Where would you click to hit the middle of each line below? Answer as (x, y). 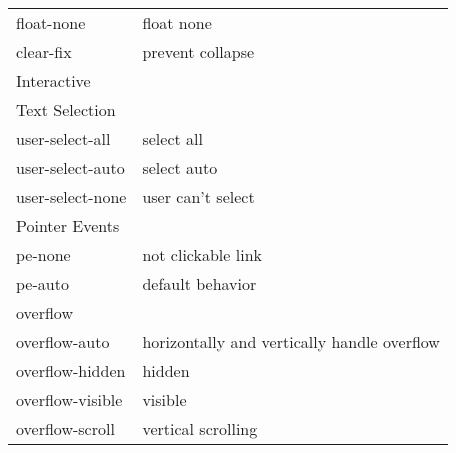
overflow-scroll (65, 428)
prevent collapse (198, 51)
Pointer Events (68, 225)
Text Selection (66, 109)
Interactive (53, 80)
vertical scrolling (200, 428)
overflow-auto (63, 341)
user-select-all (63, 138)
